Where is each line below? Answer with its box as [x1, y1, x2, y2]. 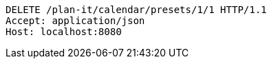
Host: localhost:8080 [6, 26, 122, 37]
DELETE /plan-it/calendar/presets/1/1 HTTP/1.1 [6, 4, 267, 15]
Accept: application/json [6, 15, 145, 26]
